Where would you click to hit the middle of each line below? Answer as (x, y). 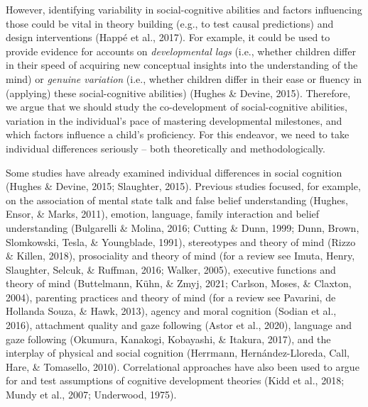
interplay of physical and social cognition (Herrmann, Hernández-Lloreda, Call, (178, 353)
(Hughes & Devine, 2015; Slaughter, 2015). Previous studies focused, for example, (183, 186)
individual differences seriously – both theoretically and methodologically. (166, 148)
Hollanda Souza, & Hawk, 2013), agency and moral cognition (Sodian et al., (171, 311)
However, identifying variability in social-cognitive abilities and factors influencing (184, 9)
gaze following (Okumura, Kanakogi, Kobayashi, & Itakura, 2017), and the (168, 339)
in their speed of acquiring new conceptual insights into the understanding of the (182, 65)
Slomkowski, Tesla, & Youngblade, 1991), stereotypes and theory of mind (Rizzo (181, 241)
